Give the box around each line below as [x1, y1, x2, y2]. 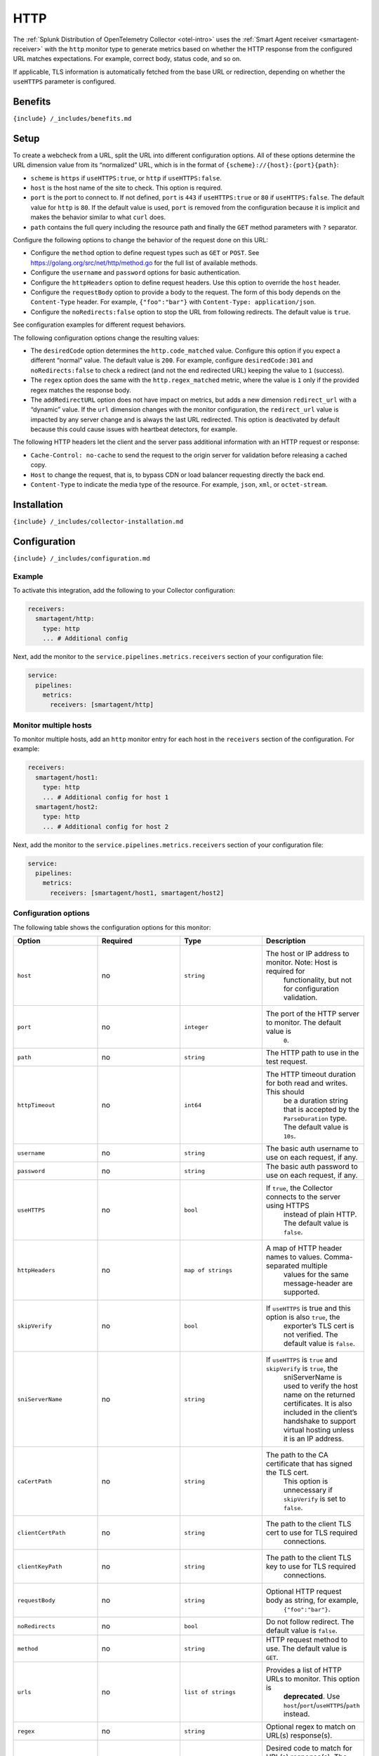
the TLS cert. [265, 1468, 309, 1477]
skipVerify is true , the [265, 1363, 338, 1373]
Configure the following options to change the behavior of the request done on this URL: [13, 236, 268, 244]
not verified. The [283, 1330, 338, 1339]
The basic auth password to [265, 1162, 358, 1171]
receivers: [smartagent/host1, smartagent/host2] [50, 889, 225, 897]
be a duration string [283, 1096, 349, 1106]
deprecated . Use [283, 1691, 340, 1701]
